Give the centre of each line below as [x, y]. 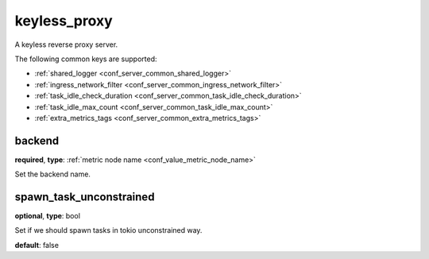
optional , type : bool [48, 216]
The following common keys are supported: [86, 59]
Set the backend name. [53, 174]
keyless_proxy [64, 21]
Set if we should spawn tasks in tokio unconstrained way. [108, 230]
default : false [37, 245]
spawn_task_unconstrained [85, 197]
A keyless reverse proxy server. [66, 44]
